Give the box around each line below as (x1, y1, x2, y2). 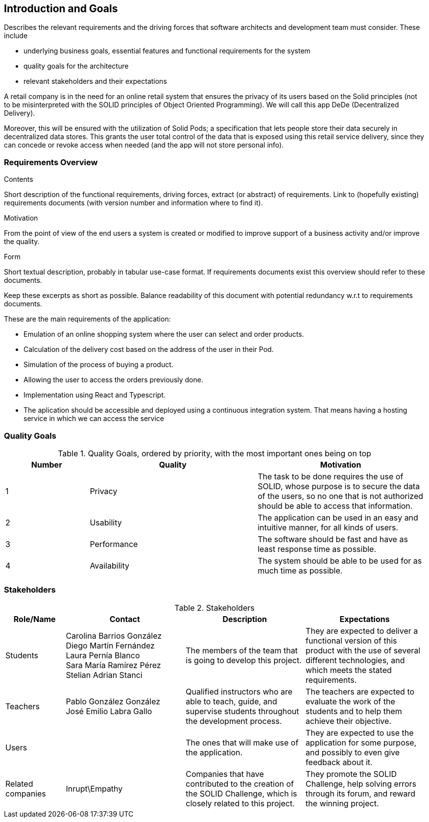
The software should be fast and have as (258, 534, 408, 544)
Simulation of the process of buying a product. (24, 360, 173, 369)
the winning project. (306, 798, 379, 808)
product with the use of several (306, 645, 421, 655)
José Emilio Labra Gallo (66, 706, 152, 716)
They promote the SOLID (306, 769, 397, 779)
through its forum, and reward (306, 788, 416, 798)
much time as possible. (258, 565, 343, 575)
